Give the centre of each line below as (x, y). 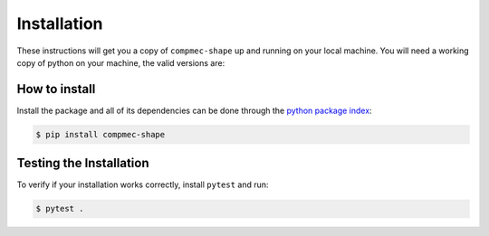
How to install (56, 89)
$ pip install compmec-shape (101, 134)
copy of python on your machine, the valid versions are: (121, 62)
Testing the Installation (83, 163)
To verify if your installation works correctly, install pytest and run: (143, 184)
